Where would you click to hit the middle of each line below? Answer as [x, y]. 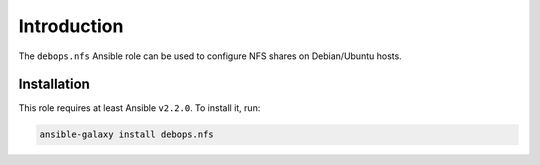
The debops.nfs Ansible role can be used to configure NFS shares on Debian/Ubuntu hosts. [210, 56]
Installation [54, 84]
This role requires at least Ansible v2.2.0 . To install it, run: [139, 108]
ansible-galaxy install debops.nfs [126, 134]
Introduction [71, 26]
